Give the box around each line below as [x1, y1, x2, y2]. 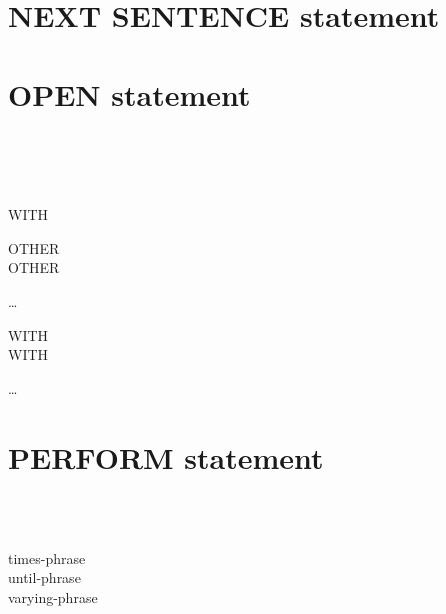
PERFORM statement [8, 436, 324, 477]
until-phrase [8, 567, 81, 588]
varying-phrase [8, 586, 98, 607]
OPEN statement [8, 73, 251, 114]
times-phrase [8, 547, 86, 568]
